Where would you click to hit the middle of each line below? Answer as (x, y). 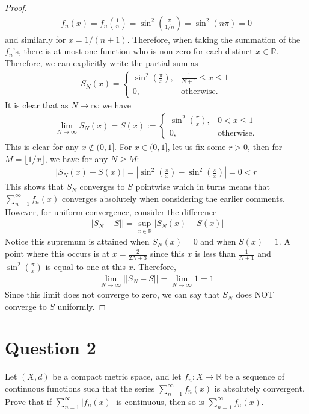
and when (218, 241)
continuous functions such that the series (80, 388)
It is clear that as (37, 105)
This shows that (34, 187)
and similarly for (35, 39)
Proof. (16, 7)
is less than (216, 253)
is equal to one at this (85, 266)
